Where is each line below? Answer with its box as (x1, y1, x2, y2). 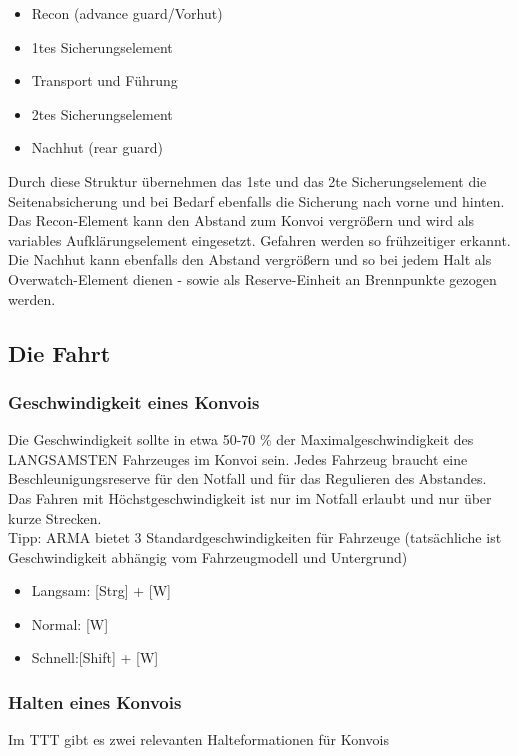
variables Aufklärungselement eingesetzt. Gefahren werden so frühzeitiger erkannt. (8, 229, 511, 250)
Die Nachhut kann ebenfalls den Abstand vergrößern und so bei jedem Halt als (8, 249, 492, 270)
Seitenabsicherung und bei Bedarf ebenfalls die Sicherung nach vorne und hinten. (8, 190, 505, 211)
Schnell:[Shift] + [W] (31, 647, 159, 668)
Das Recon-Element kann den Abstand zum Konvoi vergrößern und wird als (8, 210, 475, 231)
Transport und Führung (31, 70, 178, 91)
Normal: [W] (31, 613, 109, 634)
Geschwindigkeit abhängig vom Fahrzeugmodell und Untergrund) (8, 546, 408, 567)
